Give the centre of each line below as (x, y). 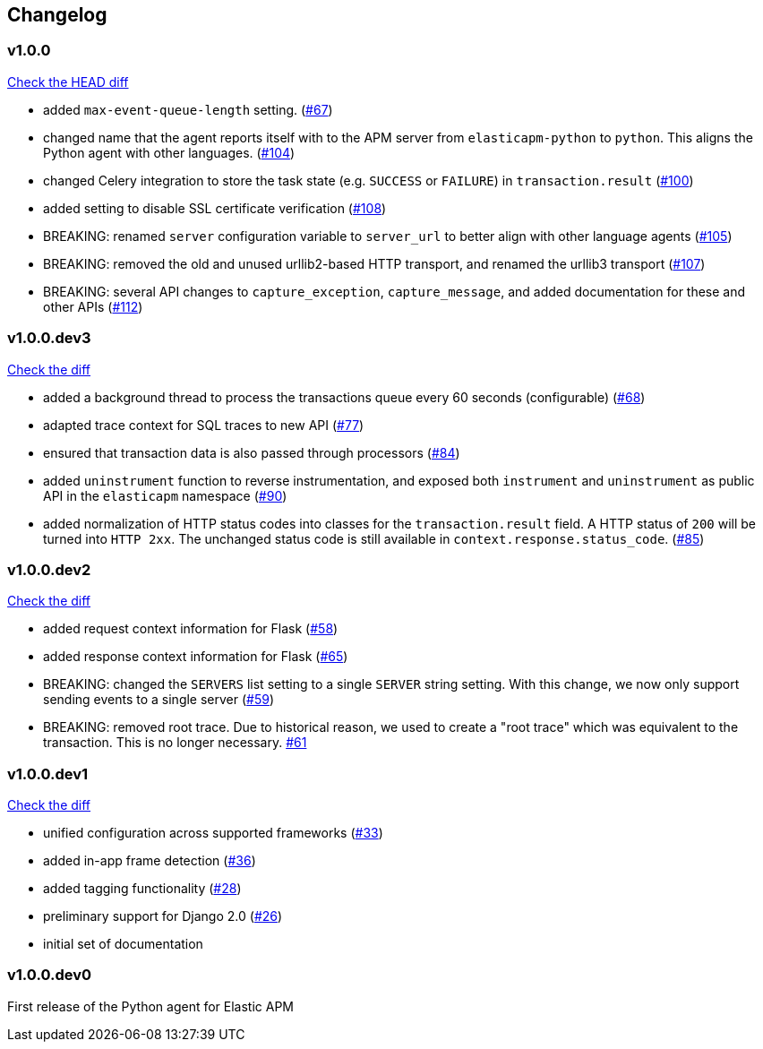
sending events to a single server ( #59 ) (159, 700)
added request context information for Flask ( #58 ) (191, 629)
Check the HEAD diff (68, 82)
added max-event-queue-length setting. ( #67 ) (188, 109)
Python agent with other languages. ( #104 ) (169, 152)
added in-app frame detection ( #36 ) (150, 861)
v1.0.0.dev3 (49, 338)
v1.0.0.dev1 (48, 774)
